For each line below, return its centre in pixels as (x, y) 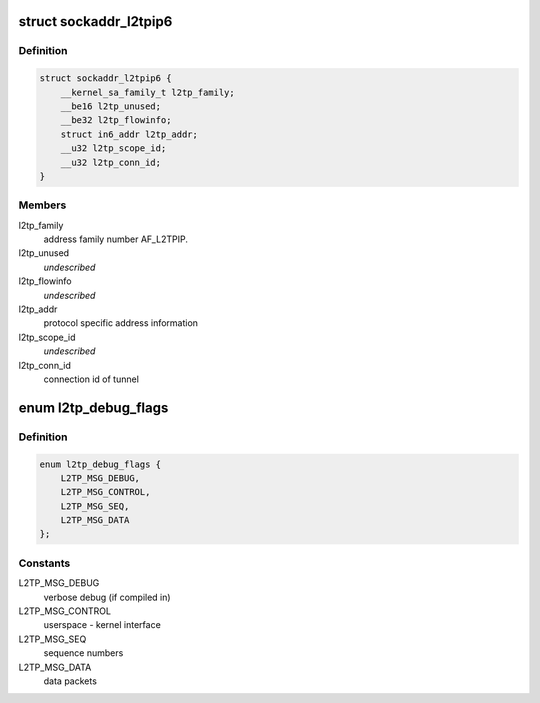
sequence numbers (83, 653)
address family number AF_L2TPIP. (116, 239)
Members (42, 205)
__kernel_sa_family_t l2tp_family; (147, 92)
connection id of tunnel (91, 379)
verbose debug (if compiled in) (107, 597)
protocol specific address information (121, 323)
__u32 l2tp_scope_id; (113, 148)
